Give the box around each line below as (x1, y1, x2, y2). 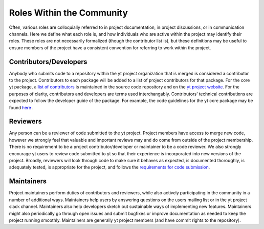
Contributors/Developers (9, 58, 88, 66)
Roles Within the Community (9, 7, 128, 18)
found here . (9, 104, 34, 110)
